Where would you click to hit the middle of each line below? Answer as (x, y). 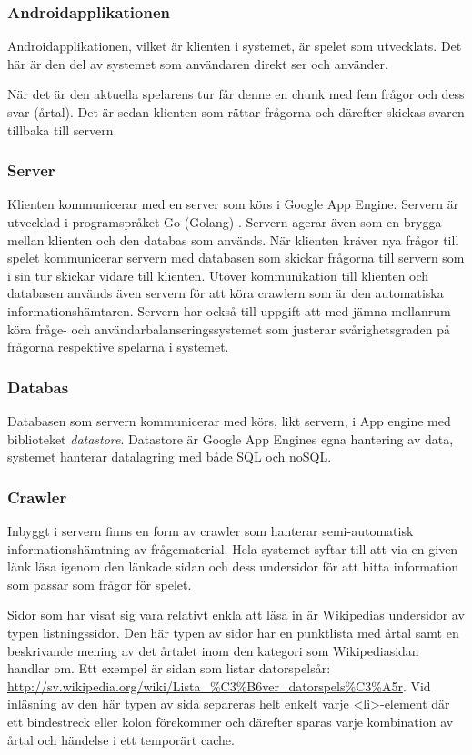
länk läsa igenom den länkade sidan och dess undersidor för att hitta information (233, 566)
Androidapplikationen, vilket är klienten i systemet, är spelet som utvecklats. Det (235, 46)
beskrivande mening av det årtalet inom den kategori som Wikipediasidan (213, 650)
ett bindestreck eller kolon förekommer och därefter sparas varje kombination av (231, 721)
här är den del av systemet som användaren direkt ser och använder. (198, 63)
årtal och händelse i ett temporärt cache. (121, 739)
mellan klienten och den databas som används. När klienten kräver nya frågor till (233, 239)
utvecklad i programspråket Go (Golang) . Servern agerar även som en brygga (225, 222)
